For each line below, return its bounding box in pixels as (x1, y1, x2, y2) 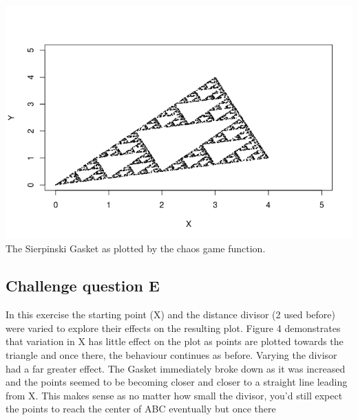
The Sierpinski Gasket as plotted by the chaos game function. (6, 241, 266, 256)
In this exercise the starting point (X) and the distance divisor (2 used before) (6, 307, 335, 322)
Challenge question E (6, 275, 160, 296)
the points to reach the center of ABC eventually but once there (6, 401, 276, 416)
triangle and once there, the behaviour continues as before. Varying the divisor (6, 348, 337, 362)
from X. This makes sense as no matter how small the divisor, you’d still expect (6, 388, 343, 402)
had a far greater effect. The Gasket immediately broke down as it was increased (6, 361, 346, 375)
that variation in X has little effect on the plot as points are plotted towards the (6, 334, 344, 349)
